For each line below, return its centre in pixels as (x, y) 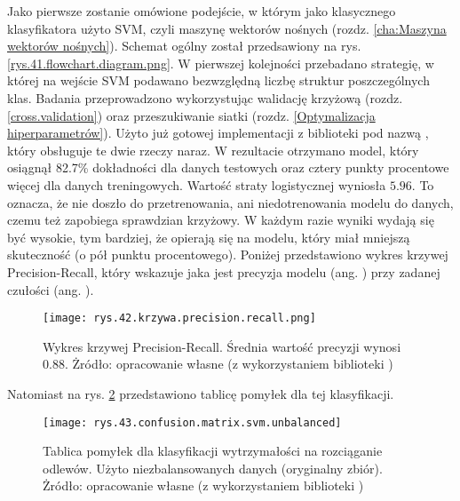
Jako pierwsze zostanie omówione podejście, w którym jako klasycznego (202, 11)
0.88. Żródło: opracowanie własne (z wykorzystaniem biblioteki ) (218, 364)
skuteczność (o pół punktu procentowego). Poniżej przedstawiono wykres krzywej (228, 254)
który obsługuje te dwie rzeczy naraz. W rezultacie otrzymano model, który (213, 150)
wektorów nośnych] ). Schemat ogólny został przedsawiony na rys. (184, 46)
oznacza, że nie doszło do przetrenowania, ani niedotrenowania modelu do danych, (230, 202)
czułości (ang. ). (51, 289)
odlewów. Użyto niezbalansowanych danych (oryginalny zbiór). (213, 468)
